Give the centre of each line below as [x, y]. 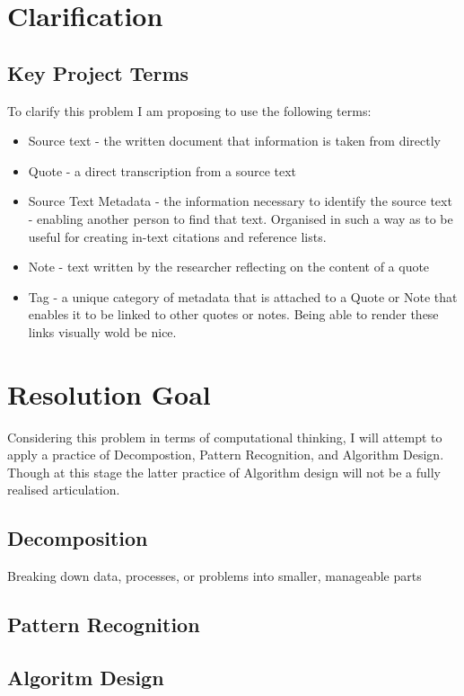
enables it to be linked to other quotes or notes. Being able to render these [233, 314]
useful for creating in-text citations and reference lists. [177, 236]
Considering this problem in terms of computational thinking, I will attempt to [225, 437]
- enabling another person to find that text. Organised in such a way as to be [241, 218]
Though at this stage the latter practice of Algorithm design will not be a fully [224, 472]
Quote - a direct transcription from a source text [162, 170]
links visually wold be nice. [102, 331]
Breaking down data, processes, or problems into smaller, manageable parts [214, 576]
